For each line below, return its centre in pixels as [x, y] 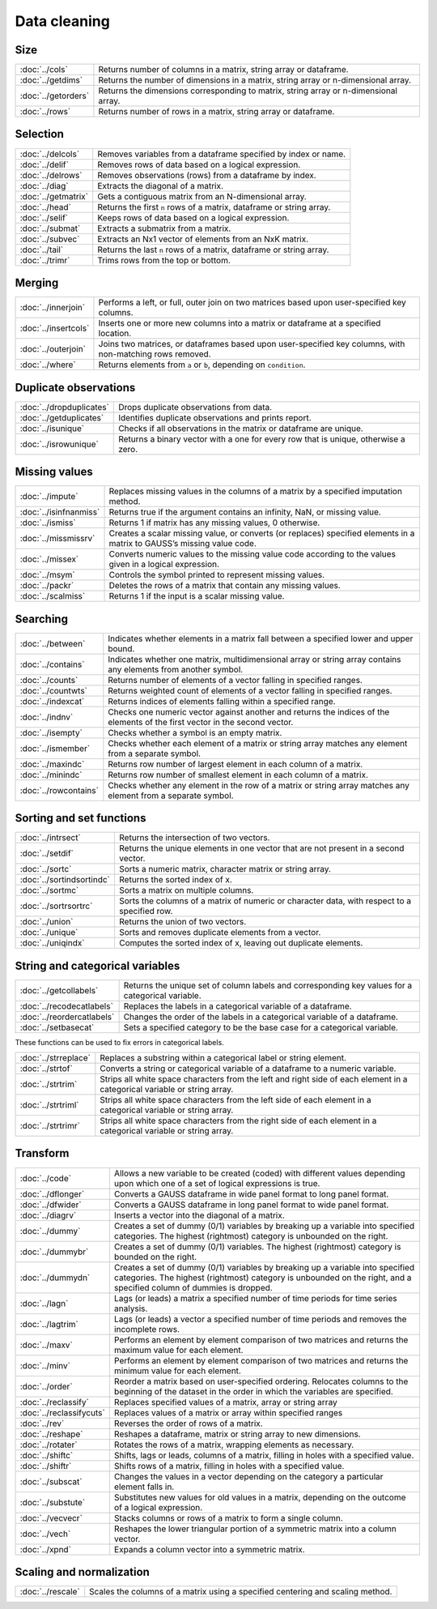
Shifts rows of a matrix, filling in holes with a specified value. [229, 1466]
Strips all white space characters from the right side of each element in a [238, 1120]
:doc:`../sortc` [46, 869]
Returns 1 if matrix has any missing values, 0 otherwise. [214, 523]
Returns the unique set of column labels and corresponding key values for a [268, 985]
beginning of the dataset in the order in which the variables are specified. [254, 1391]
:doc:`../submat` [50, 228]
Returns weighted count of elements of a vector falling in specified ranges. [250, 690]
